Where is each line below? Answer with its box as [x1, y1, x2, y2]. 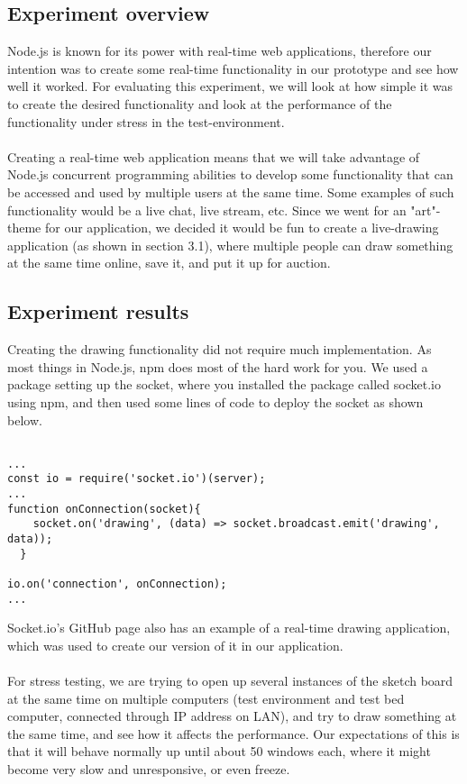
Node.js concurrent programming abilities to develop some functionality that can [7, 165, 453, 184]
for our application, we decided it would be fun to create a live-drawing [44, 218, 439, 237]
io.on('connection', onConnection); [7, 578, 227, 590]
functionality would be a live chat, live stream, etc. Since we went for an [7, 200, 407, 219]
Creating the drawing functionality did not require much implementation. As [7, 340, 432, 359]
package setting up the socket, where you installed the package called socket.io [7, 375, 441, 394]
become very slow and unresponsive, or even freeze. [7, 760, 290, 779]
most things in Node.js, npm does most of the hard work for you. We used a [7, 357, 428, 376]
